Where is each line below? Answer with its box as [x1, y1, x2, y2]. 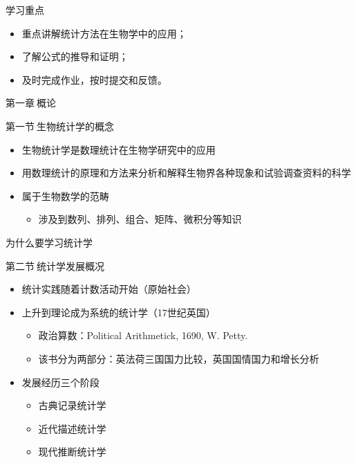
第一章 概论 [6, 96, 57, 110]
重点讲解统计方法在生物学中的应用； [21, 26, 187, 40]
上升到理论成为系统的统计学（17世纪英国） [21, 305, 216, 319]
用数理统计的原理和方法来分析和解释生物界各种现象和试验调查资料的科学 [21, 165, 351, 180]
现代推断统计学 [38, 444, 106, 459]
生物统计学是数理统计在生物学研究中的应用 [21, 142, 216, 156]
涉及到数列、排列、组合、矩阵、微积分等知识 [38, 212, 242, 226]
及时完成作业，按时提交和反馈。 [21, 72, 167, 87]
